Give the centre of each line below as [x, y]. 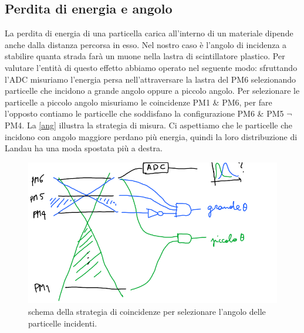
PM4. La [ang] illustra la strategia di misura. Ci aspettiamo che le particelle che [149, 125]
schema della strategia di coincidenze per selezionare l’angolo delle [147, 312]
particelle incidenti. [63, 323]
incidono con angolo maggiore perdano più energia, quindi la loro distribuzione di [151, 136]
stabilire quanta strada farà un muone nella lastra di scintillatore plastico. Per [145, 56]
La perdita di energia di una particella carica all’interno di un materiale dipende [149, 33]
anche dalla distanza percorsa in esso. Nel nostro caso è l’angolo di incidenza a [146, 44]
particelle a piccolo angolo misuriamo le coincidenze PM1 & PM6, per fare [139, 102]
